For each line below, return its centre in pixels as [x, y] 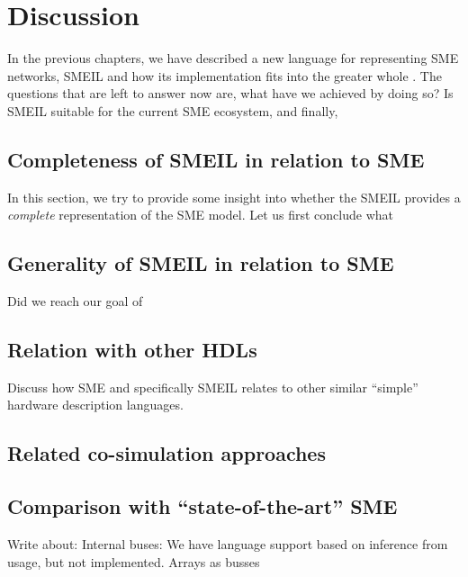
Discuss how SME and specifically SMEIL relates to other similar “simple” [213, 387]
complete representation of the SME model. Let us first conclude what [201, 215]
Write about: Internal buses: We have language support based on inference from [228, 544]
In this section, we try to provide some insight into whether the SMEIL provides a [234, 197]
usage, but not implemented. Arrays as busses [134, 561]
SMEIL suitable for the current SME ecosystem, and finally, [173, 110]
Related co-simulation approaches [166, 453]
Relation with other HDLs [132, 350]
